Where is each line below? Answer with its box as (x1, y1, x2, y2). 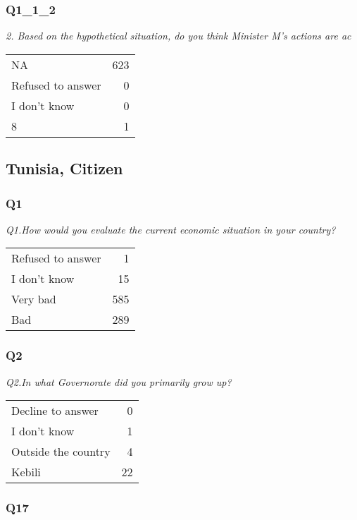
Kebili (11, 464, 41, 480)
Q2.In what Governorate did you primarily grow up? (6, 374, 232, 389)
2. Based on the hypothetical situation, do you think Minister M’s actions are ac (6, 28, 351, 43)
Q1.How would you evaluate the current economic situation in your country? (6, 222, 336, 236)
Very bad (11, 291, 56, 308)
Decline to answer (11, 402, 99, 419)
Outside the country (11, 443, 111, 460)
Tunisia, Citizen (6, 157, 123, 179)
